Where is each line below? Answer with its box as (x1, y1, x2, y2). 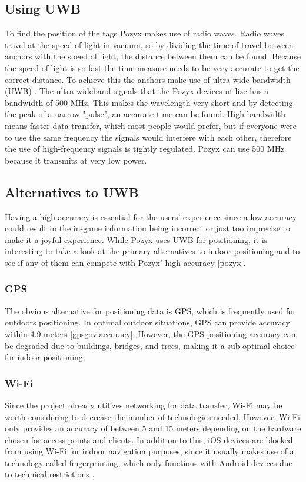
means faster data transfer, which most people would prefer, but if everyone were (5, 119, 297, 131)
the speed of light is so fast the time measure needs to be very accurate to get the (5, 61, 300, 74)
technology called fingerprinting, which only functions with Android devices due (5, 456, 292, 468)
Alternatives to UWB (5, 182, 139, 201)
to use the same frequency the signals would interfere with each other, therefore (5, 131, 292, 143)
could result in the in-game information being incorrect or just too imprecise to (5, 222, 291, 234)
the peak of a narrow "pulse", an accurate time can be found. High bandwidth (5, 108, 285, 120)
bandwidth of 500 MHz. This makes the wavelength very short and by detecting (5, 96, 293, 108)
